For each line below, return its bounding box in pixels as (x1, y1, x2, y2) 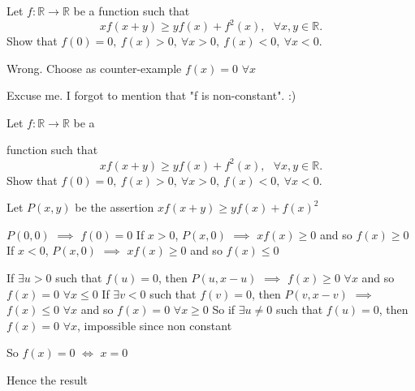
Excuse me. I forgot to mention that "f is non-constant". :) (6, 87, 296, 104)
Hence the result (6, 371, 89, 388)
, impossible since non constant (77, 316, 232, 333)
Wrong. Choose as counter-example (6, 59, 182, 76)
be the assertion (75, 199, 154, 216)
